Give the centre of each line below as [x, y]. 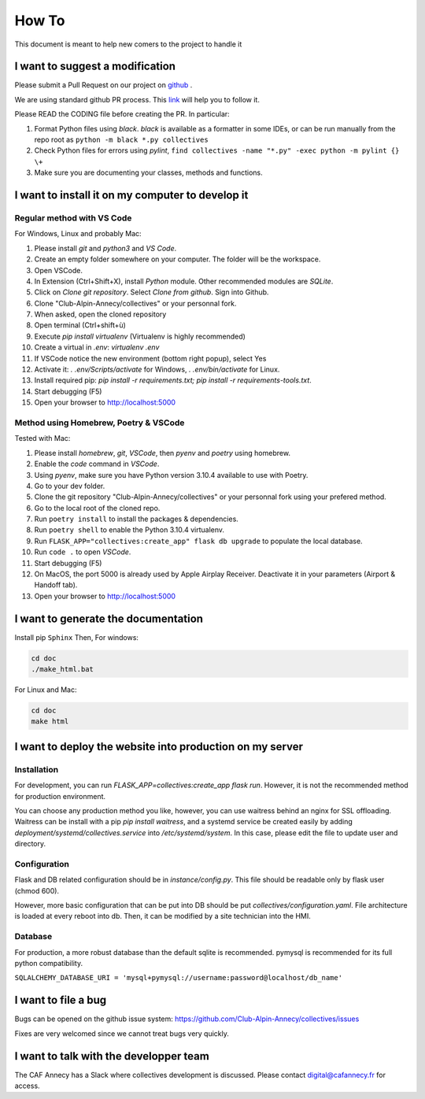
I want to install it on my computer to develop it [131, 195]
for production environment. [60, 796]
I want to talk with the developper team [112, 1056]
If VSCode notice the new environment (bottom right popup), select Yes [150, 358]
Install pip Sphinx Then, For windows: [77, 637]
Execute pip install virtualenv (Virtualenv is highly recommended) [140, 336]
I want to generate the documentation [109, 618]
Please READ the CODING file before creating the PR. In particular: [122, 114]
